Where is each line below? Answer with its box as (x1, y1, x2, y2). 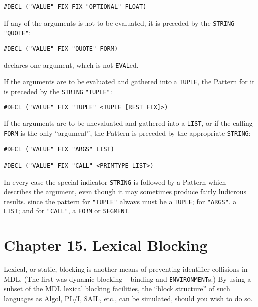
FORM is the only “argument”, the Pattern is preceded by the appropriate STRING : (4, 127, 251, 138)
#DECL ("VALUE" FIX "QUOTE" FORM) (4, 45, 118, 52)
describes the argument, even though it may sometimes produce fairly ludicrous (4, 186, 247, 197)
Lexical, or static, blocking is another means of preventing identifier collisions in (4, 264, 248, 274)
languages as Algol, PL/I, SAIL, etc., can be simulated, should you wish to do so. (4, 293, 253, 304)
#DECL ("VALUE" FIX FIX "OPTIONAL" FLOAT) (4, 3, 147, 10)
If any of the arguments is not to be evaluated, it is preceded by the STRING (4, 17, 235, 28)
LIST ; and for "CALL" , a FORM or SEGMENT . (4, 205, 130, 216)
